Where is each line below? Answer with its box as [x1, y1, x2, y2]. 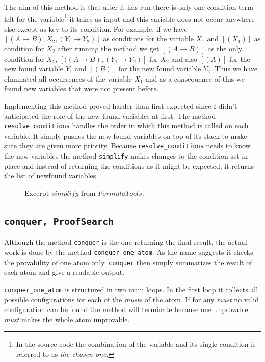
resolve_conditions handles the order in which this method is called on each [4, 120, 249, 131]
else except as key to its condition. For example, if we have [4, 23, 188, 34]
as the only [207, 43, 243, 54]
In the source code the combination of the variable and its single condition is [16, 339, 256, 349]
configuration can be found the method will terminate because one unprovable [4, 304, 248, 315]
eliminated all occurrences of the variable [4, 73, 132, 84]
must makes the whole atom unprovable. [4, 314, 130, 324]
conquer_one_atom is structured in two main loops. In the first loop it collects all [4, 283, 258, 294]
